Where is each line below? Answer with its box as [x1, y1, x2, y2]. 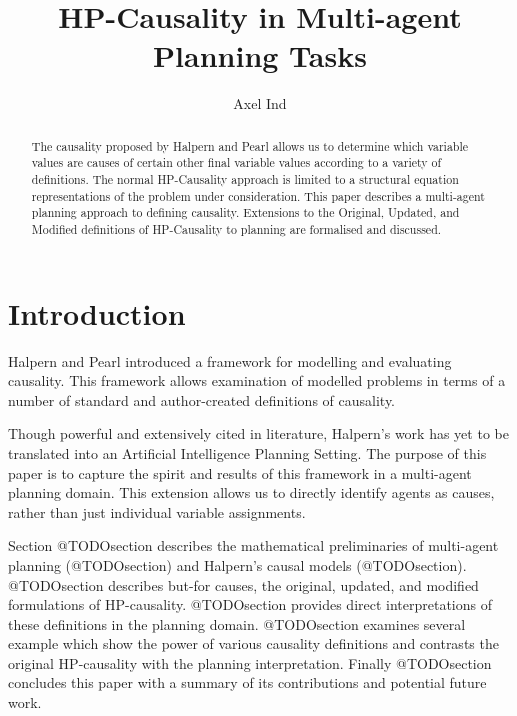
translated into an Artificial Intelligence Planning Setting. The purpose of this [8, 442, 487, 463]
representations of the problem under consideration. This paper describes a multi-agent [31, 187, 485, 204]
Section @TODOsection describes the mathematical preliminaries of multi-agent [8, 535, 499, 556]
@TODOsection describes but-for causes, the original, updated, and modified [8, 574, 479, 595]
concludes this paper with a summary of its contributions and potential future [8, 672, 487, 693]
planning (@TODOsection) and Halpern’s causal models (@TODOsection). [8, 554, 467, 575]
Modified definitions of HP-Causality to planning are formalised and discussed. [31, 220, 442, 237]
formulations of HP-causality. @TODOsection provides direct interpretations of [8, 594, 493, 615]
